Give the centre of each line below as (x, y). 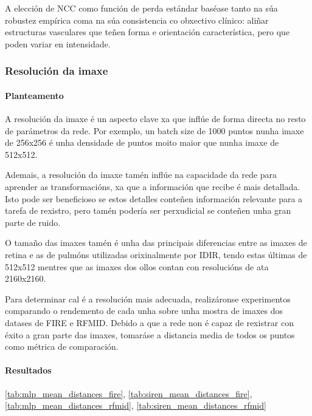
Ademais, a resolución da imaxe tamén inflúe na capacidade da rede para (141, 175)
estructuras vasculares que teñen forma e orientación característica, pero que (147, 32)
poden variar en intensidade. (58, 43)
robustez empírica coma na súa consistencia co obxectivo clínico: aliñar (137, 20)
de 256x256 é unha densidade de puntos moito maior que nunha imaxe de (142, 142)
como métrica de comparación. (62, 346)
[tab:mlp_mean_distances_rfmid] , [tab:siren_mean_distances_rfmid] (136, 405)
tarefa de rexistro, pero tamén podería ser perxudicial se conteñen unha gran (148, 210)
